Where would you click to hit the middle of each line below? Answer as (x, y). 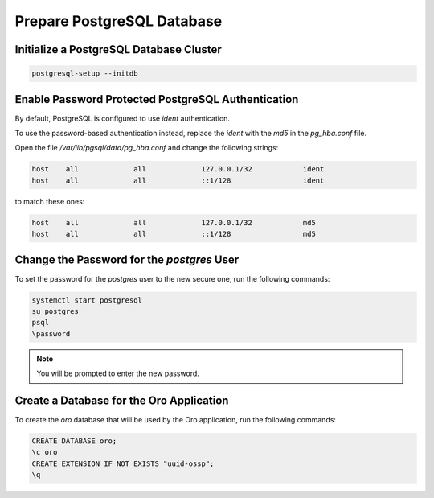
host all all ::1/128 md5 (174, 234)
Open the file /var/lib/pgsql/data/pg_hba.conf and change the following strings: (147, 148)
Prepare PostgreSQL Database (119, 21)
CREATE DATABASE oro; (74, 441)
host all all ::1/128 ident (178, 180)
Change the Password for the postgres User (127, 259)
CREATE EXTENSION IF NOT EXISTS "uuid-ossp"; (123, 463)
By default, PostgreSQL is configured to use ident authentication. (123, 118)
